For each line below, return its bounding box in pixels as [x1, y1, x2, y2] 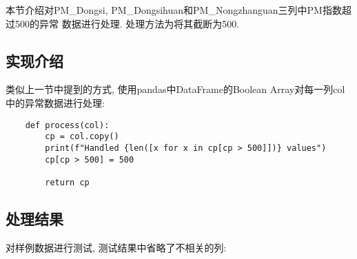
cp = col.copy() [45, 132, 119, 142]
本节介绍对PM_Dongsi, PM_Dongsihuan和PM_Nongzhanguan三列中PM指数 [6, 3, 342, 17]
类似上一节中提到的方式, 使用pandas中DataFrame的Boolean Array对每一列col [6, 82, 345, 96]
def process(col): [25, 120, 110, 130]
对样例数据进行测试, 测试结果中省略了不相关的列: [6, 240, 227, 254]
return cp [45, 177, 90, 187]
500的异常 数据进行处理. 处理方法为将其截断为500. [14, 16, 240, 30]
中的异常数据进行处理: [6, 95, 105, 110]
